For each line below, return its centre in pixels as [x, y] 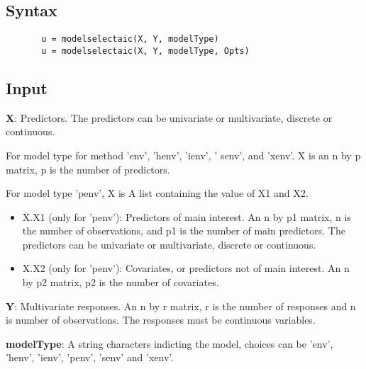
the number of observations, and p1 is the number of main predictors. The [184, 231]
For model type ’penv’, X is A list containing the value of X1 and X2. [157, 193]
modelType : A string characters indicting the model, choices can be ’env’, [170, 343]
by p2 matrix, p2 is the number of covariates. [121, 282]
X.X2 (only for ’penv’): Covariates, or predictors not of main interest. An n [186, 268]
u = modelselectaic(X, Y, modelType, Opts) [145, 51]
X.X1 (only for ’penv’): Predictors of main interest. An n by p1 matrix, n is [187, 216]
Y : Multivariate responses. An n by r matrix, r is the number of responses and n [181, 306]
